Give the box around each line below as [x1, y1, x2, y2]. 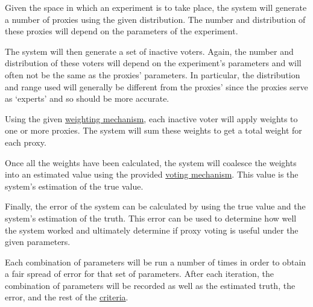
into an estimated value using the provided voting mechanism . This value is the [5, 168, 299, 181]
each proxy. [5, 135, 46, 148]
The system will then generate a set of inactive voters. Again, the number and [5, 45, 294, 57]
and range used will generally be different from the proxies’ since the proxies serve [5, 80, 308, 93]
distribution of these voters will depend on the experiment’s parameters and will [5, 57, 302, 69]
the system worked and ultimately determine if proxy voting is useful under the [5, 223, 299, 236]
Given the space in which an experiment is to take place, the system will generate [5, 1, 307, 13]
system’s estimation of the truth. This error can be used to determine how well [5, 211, 297, 224]
